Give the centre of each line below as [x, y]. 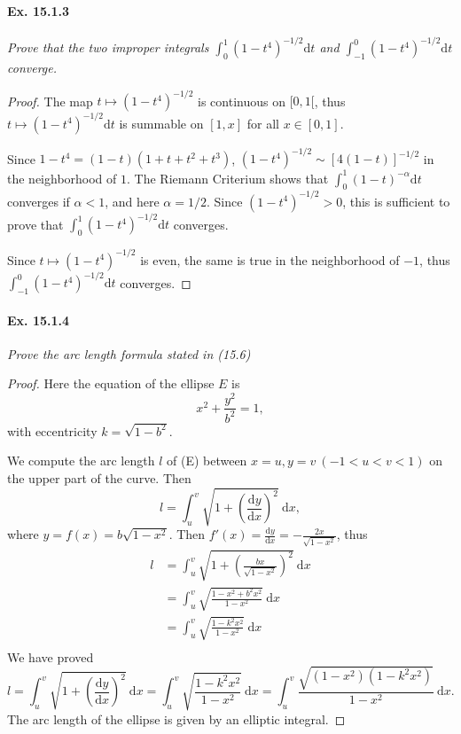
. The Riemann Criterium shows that [228, 178]
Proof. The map [50, 101]
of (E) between [207, 461]
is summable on [161, 123]
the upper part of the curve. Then [99, 478]
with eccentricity [52, 430]
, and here [132, 201]
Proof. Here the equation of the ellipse [111, 383]
